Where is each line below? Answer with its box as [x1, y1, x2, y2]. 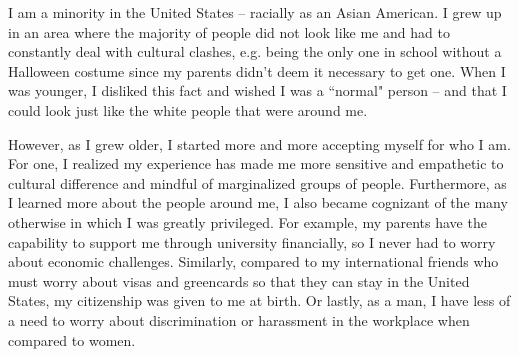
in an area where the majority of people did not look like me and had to [8, 21, 450, 42]
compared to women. [8, 329, 136, 350]
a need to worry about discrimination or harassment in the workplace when [8, 309, 470, 330]
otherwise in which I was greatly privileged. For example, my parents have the [8, 211, 487, 232]
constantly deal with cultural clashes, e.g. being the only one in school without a [8, 41, 502, 62]
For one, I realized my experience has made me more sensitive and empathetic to [8, 153, 504, 174]
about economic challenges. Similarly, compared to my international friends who [8, 251, 499, 272]
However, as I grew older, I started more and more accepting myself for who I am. [8, 133, 511, 154]
